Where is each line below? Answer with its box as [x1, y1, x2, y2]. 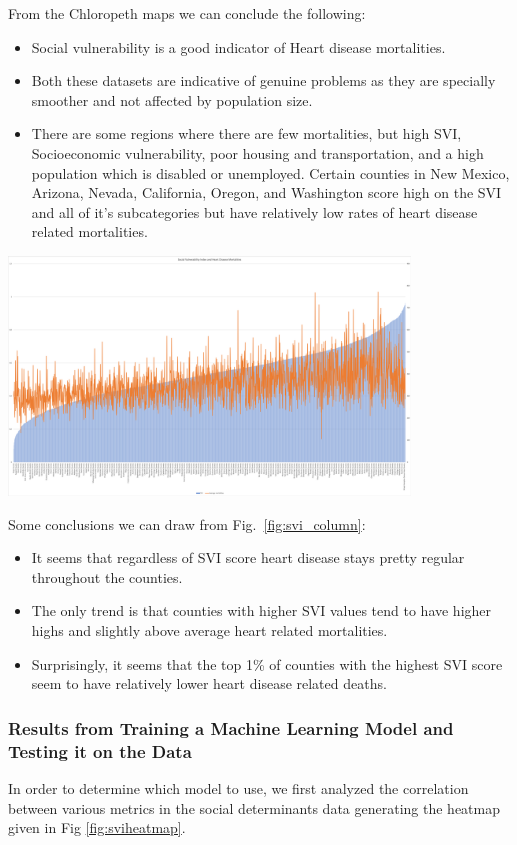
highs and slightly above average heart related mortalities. [31, 620, 388, 641]
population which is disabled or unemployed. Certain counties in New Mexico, [31, 162, 510, 183]
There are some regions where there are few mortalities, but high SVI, [31, 123, 462, 144]
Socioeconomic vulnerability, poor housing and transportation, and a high [31, 142, 484, 163]
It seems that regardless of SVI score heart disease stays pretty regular [31, 547, 465, 568]
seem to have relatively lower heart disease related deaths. [31, 673, 387, 694]
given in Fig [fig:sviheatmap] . [8, 817, 186, 838]
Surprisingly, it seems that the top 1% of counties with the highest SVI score [31, 653, 503, 674]
